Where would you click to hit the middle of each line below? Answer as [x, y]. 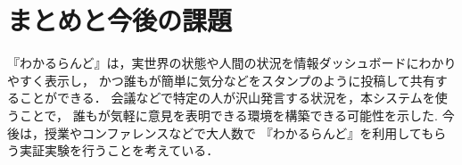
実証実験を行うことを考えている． [119, 150]
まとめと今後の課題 [120, 20]
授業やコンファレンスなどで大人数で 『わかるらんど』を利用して [233, 132]
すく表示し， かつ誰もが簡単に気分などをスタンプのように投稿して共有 [227, 80]
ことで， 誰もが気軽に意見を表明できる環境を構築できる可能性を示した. [229, 115]
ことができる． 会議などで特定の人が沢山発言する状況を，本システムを [227, 98]
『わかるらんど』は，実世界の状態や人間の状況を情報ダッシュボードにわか [226, 63]
